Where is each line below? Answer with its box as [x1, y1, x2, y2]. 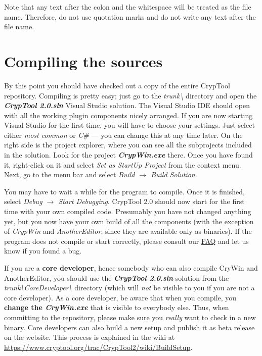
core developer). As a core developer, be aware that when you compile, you [4, 292, 237, 302]
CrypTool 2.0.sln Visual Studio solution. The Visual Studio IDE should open [4, 100, 250, 111]
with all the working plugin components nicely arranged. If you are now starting [4, 110, 253, 120]
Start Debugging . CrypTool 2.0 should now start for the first [58, 196, 245, 207]
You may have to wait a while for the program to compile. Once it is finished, [4, 186, 245, 196]
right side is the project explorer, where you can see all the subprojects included [4, 139, 252, 150]
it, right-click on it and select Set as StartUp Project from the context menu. [4, 159, 241, 170]
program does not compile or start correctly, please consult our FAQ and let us [4, 235, 249, 246]
